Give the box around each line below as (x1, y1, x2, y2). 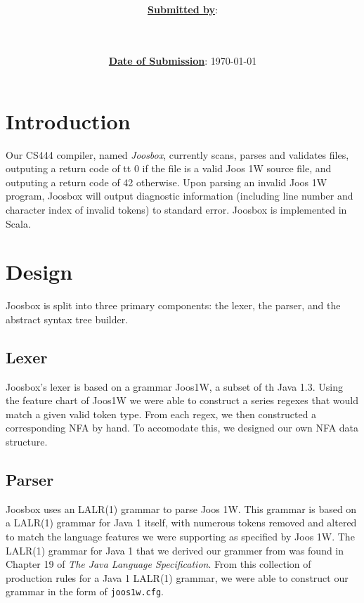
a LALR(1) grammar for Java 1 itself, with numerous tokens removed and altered (6, 515, 357, 530)
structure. (6, 434, 48, 449)
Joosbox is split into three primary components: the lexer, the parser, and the (6, 298, 341, 313)
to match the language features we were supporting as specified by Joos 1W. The (6, 529, 355, 544)
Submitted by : (148, 2, 218, 17)
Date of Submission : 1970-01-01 (108, 53, 257, 68)
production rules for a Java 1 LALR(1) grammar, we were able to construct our (6, 570, 349, 585)
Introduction (6, 106, 131, 135)
